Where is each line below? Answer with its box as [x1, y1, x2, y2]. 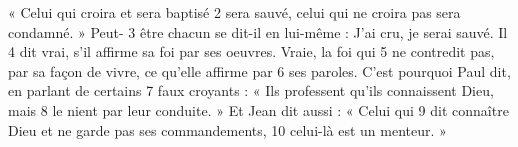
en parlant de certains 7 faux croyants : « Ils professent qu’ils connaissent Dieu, [8, 80, 494, 101]
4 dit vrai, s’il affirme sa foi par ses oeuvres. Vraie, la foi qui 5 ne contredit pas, [8, 41, 495, 62]
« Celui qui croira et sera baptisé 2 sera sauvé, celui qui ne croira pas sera [8, 2, 461, 22]
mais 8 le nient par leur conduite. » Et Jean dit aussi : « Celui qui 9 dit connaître [8, 99, 509, 120]
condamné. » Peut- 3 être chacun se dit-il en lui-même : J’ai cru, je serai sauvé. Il [8, 21, 508, 42]
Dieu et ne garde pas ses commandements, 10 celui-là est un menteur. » [8, 119, 447, 140]
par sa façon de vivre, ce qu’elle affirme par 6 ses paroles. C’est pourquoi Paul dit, [8, 60, 511, 81]
